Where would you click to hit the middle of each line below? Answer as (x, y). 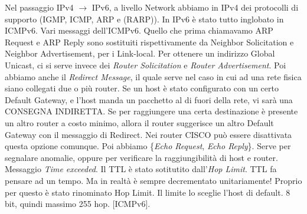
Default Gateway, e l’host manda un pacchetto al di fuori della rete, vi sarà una (149, 99)
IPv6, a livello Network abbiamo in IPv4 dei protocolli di (195, 7)
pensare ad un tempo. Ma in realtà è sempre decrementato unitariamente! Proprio (153, 180)
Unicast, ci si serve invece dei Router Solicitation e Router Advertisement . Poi (146, 65)
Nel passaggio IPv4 (39, 7)
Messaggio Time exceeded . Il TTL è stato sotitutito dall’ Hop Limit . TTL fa (141, 169)
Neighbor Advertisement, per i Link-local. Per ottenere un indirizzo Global (140, 53)
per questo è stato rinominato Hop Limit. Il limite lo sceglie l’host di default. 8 (148, 192)
